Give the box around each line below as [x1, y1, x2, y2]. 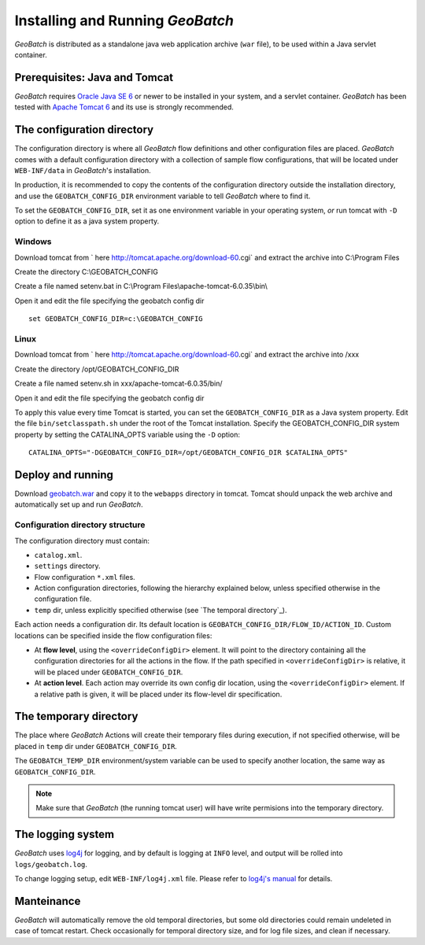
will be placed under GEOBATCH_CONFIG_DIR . [34, 667, 183, 677]
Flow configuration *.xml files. [34, 572, 135, 581]
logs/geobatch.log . [14, 859, 88, 869]
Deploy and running [14, 468, 114, 482]
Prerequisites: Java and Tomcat [14, 71, 173, 84]
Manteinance [14, 894, 81, 908]
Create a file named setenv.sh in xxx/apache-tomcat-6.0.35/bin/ [14, 378, 224, 389]
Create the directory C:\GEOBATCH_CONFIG [14, 268, 159, 277]
